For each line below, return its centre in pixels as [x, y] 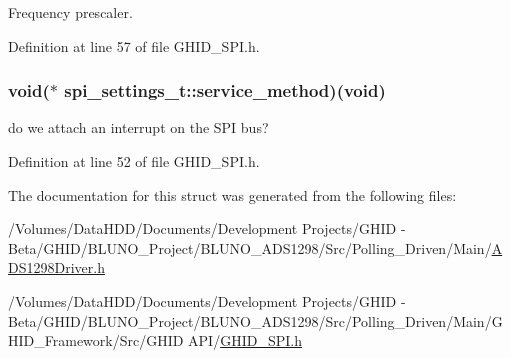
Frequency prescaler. [70, 12]
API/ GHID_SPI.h [245, 340]
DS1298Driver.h [56, 267]
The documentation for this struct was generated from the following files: [232, 194]
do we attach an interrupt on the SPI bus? [138, 127]
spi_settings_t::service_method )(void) [225, 90]
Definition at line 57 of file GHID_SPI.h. [134, 45]
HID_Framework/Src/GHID [96, 340]
